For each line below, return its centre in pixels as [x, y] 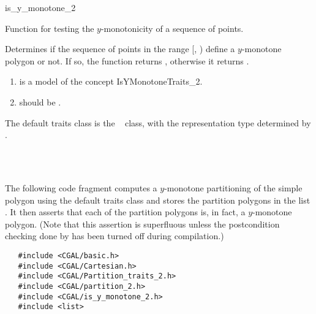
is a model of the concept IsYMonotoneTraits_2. [111, 81]
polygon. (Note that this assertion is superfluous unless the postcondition [142, 224]
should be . [40, 101]
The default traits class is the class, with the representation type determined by [158, 122]
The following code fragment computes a [81, 187]
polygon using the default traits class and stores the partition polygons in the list [158, 200]
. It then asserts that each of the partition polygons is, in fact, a [125, 212]
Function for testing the [50, 28]
